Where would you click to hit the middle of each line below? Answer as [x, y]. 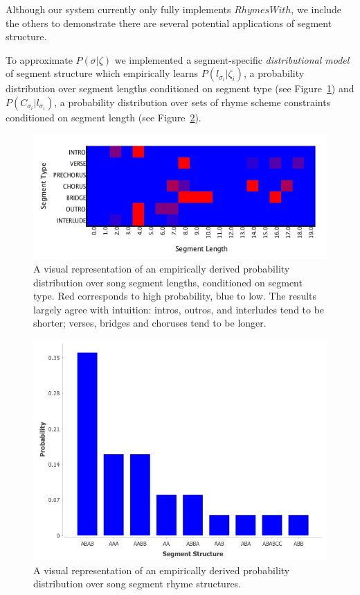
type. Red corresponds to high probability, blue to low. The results [175, 296]
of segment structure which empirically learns [102, 73]
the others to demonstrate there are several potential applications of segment [169, 23]
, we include [316, 9]
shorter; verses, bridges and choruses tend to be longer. [150, 323]
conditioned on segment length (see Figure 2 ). [103, 117]
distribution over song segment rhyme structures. [137, 584]
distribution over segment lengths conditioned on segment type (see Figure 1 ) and [180, 88]
